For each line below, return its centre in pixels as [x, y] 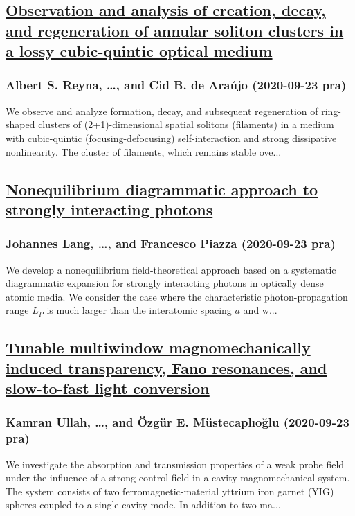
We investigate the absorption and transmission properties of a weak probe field [175, 464]
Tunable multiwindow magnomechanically [158, 347]
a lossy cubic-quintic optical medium [139, 51]
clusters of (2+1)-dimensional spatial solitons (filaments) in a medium [186, 124]
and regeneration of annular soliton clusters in [175, 30]
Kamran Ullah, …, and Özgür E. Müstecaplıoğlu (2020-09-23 [177, 422]
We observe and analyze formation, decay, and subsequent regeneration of [162, 110]
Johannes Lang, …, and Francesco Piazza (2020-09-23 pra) [171, 243]
